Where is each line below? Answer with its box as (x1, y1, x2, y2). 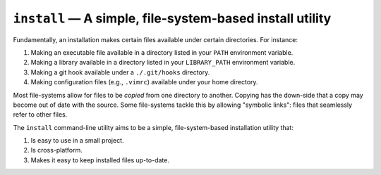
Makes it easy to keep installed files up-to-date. (30, 155, 169, 164)
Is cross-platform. (30, 146, 83, 155)
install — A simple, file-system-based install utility (13, 11, 332, 26)
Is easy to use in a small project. (30, 136, 124, 145)
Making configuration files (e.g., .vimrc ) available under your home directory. (30, 78, 258, 86)
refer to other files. (13, 110, 68, 119)
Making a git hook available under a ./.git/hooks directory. (30, 67, 210, 77)
